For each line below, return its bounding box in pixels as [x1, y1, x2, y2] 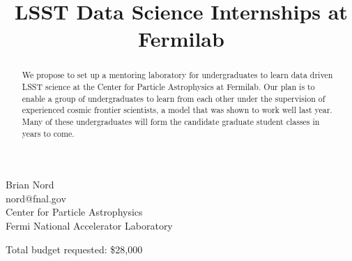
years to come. [22, 127, 75, 139]
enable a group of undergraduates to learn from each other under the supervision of [22, 92, 326, 104]
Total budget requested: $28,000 [6, 241, 143, 256]
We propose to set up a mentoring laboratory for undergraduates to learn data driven [22, 69, 333, 81]
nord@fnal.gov [6, 191, 66, 205]
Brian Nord [6, 177, 54, 192]
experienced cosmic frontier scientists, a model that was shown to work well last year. [22, 104, 332, 116]
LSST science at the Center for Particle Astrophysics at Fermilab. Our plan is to [22, 81, 315, 93]
